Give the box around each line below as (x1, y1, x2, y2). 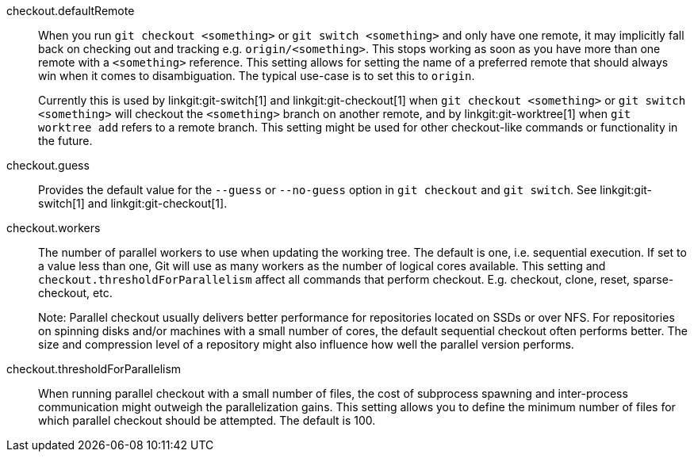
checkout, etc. (38, 286, 113, 300)
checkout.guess (6, 158, 90, 172)
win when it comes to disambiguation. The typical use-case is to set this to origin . (38, 69, 475, 82)
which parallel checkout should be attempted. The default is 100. (38, 414, 376, 427)
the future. (38, 134, 93, 147)
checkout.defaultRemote (6, 4, 135, 17)
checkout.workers (6, 221, 101, 235)
